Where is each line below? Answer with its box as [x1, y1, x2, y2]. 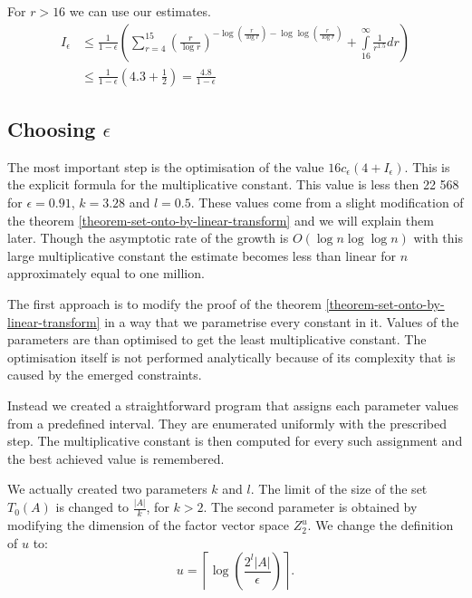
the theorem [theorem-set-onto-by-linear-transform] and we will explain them [7, 210, 434, 229]
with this [413, 228, 464, 247]
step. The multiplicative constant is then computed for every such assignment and [7, 431, 463, 450]
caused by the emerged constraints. [7, 365, 202, 384]
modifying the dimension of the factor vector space [7, 516, 289, 535]
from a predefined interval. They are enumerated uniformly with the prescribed [7, 413, 447, 432]
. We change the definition [307, 516, 454, 535]
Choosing [7, 115, 96, 143]
